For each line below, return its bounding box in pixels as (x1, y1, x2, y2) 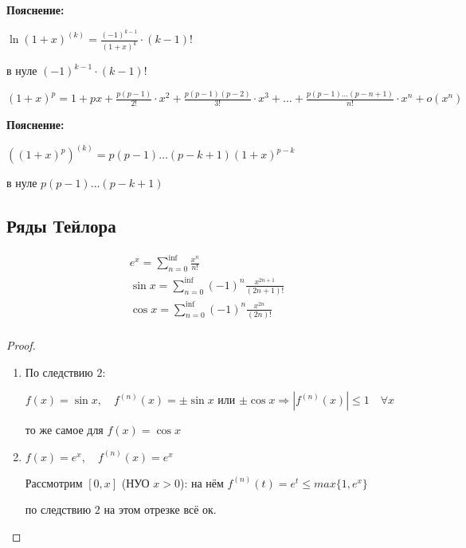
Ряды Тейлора (6, 213, 116, 238)
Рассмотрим (25, 474, 83, 491)
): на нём (180, 474, 224, 491)
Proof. (6, 336, 36, 353)
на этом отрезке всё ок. (104, 501, 217, 518)
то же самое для (25, 421, 104, 438)
